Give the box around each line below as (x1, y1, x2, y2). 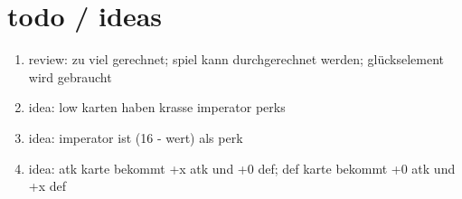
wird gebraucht (28, 67, 112, 86)
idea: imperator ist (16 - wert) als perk (28, 128, 243, 147)
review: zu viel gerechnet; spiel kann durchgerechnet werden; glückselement (28, 50, 444, 69)
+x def (28, 176, 67, 195)
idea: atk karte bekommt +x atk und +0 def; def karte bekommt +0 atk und (28, 158, 456, 177)
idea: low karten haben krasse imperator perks (28, 98, 286, 117)
